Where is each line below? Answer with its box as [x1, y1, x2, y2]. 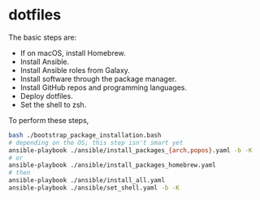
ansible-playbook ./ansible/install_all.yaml [8, 177, 165, 185]
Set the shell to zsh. [19, 100, 87, 109]
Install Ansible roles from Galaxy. [19, 65, 130, 74]
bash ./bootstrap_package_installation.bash [8, 131, 162, 139]
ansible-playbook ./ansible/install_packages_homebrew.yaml [8, 161, 217, 169]
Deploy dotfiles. [19, 91, 73, 100]
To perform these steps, [8, 115, 89, 125]
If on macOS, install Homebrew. [19, 48, 126, 57]
